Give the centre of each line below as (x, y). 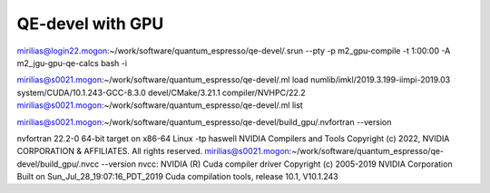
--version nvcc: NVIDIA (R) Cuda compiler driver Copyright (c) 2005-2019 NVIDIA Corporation (277, 164)
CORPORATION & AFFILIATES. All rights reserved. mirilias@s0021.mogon (153, 151)
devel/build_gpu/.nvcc (58, 164)
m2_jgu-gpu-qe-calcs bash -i (72, 63)
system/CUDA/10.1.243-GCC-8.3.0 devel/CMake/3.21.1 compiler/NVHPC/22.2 (161, 92)
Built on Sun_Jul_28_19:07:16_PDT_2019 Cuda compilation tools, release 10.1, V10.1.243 (178, 177)
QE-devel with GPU (90, 24)
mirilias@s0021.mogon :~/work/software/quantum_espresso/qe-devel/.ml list (160, 105)
